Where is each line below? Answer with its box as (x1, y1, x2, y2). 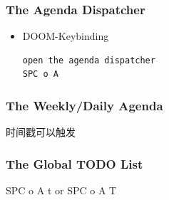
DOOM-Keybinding (22, 28, 109, 43)
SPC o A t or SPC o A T (6, 183, 117, 198)
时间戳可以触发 (6, 125, 76, 140)
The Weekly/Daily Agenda (6, 96, 163, 114)
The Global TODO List (6, 154, 143, 172)
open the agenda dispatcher (22, 55, 155, 65)
